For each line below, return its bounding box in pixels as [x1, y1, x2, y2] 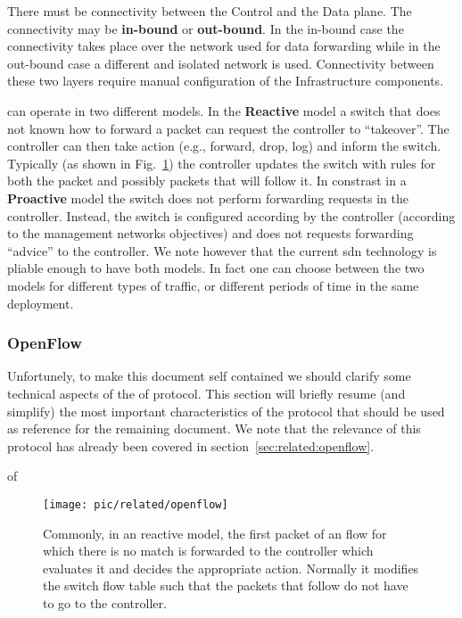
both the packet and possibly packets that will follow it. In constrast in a [7, 171, 407, 190]
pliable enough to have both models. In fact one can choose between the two [7, 259, 425, 277]
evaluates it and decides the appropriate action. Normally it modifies [43, 558, 419, 577]
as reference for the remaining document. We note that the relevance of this [7, 419, 421, 438]
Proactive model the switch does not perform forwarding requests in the [7, 188, 408, 207]
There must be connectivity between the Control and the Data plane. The [7, 2, 412, 20]
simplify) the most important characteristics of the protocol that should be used [7, 401, 445, 420]
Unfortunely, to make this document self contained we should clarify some [7, 367, 411, 385]
